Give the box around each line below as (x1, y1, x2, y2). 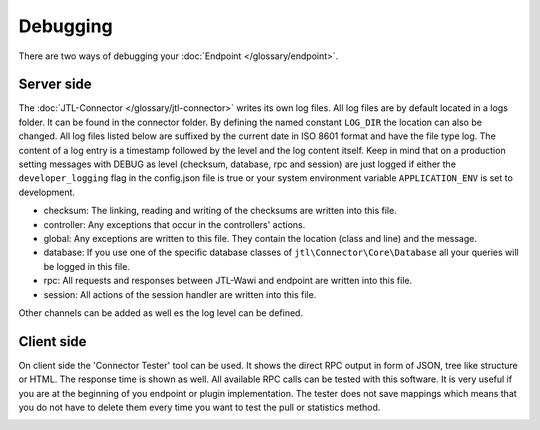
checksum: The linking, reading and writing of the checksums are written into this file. (43, 205, 397, 217)
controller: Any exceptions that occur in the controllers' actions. (43, 218, 306, 230)
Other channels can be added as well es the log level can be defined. (18, 306, 304, 319)
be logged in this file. (43, 260, 130, 272)
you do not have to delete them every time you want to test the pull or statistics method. (18, 401, 381, 413)
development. (18, 186, 75, 198)
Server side (18, 76, 92, 93)
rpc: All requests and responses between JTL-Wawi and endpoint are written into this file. (43, 275, 413, 287)
